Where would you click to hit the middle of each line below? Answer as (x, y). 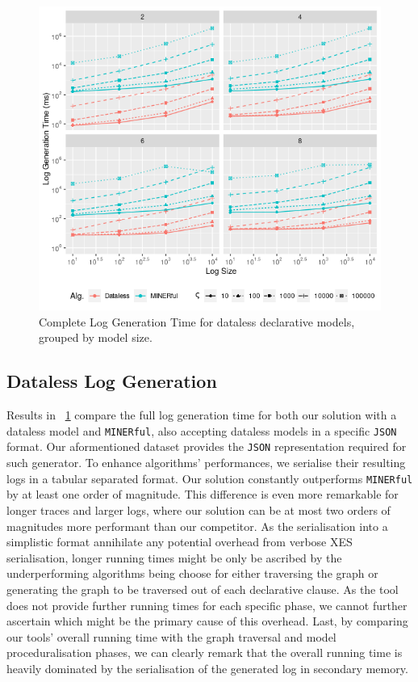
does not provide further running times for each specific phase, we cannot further (207, 605)
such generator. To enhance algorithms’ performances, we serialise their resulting (206, 463)
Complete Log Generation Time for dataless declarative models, (197, 321)
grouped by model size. (96, 337)
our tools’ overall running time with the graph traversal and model (171, 636)
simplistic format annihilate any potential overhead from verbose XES (180, 542)
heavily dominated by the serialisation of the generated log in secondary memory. (207, 668)
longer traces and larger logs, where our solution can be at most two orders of (199, 509)
